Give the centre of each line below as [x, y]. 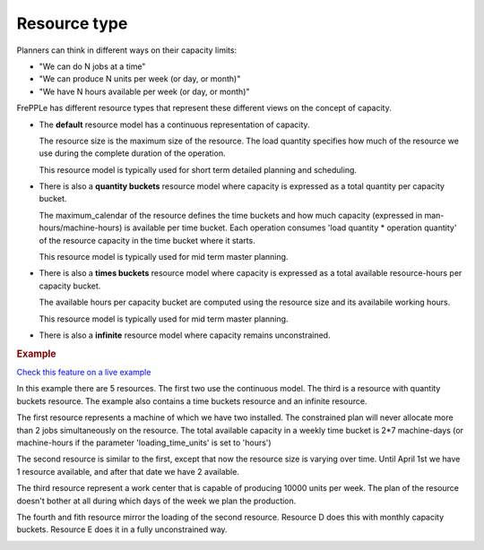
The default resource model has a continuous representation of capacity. [174, 125]
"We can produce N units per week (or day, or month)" [140, 79]
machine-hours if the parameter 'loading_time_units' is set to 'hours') [144, 443]
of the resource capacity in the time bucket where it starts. [147, 240]
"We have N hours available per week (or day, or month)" [144, 91]
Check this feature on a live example [84, 373]
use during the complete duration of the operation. [132, 153]
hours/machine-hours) [81, 228]
